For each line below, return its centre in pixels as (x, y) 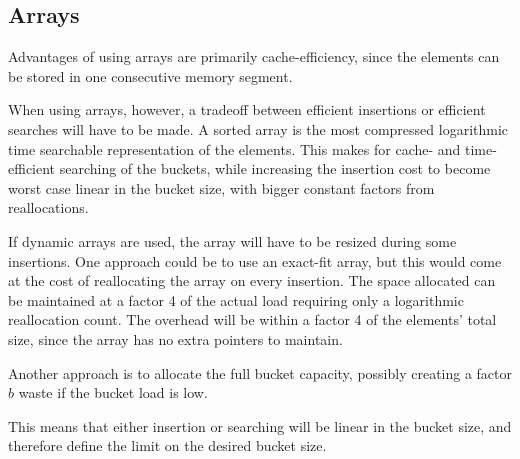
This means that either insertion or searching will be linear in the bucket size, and (260, 425)
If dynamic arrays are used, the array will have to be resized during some (232, 240)
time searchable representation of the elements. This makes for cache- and (234, 148)
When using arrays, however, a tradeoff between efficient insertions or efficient (247, 109)
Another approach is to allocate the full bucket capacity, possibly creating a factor (260, 372)
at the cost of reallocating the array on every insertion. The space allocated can (252, 280)
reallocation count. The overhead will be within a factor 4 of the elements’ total (252, 319)
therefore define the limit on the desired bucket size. (167, 445)
